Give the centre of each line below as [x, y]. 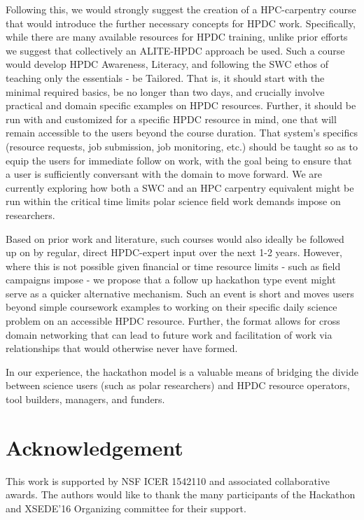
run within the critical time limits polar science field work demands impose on [173, 201]
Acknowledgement [94, 447]
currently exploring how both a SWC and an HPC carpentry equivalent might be [180, 187]
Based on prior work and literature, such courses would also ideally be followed [175, 238]
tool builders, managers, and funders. [85, 399]
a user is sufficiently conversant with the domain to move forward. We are [164, 174]
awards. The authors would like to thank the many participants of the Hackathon [181, 494]
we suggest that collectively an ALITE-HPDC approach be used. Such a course [175, 50]
